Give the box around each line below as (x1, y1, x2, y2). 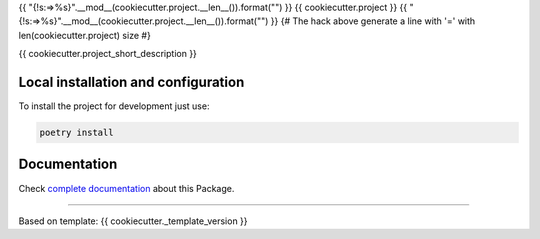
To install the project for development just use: (18, 100, 210, 112)
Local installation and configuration (18, 73, 245, 90)
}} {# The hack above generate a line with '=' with (270, 15, 476, 27)
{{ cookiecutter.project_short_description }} (18, 48, 197, 60)
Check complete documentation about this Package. (18, 182, 235, 194)
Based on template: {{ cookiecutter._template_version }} (18, 215, 249, 227)
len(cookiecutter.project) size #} (18, 29, 152, 41)
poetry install (39, 127, 114, 139)
